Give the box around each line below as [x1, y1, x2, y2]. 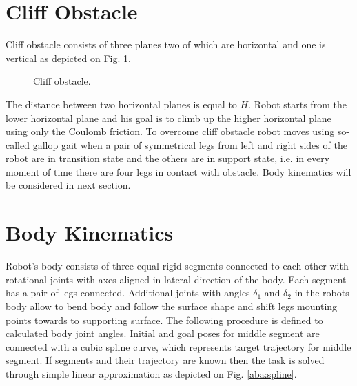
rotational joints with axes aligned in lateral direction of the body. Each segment [6, 272, 347, 286]
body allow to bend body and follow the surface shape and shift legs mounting [6, 298, 338, 313]
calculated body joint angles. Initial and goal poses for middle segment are [6, 326, 320, 341]
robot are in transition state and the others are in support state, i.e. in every [6, 151, 330, 165]
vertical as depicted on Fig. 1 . [6, 50, 131, 65]
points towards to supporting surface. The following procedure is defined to [6, 312, 323, 327]
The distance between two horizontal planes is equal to [6, 96, 237, 111]
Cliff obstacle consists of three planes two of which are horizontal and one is [6, 37, 326, 52]
